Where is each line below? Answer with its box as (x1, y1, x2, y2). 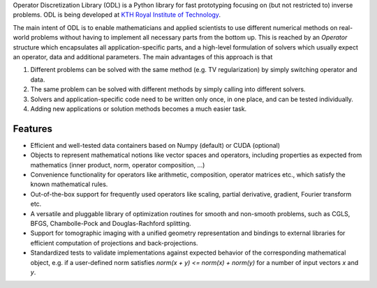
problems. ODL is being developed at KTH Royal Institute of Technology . (13, 10, 221, 19)
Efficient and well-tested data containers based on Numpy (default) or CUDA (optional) (30, 141, 281, 149)
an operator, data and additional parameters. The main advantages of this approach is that (13, 52, 273, 61)
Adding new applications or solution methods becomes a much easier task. (30, 105, 247, 113)
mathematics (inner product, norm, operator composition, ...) (30, 160, 205, 169)
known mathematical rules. (30, 180, 108, 188)
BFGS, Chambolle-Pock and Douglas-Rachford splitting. (30, 219, 191, 227)
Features (13, 123, 52, 135)
